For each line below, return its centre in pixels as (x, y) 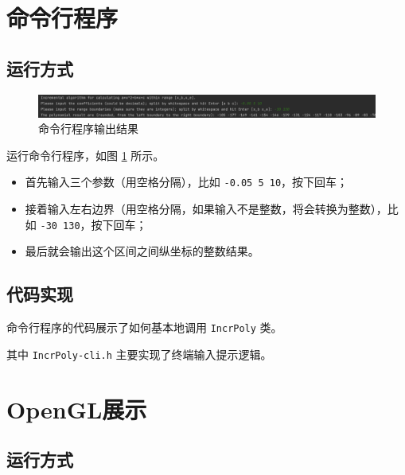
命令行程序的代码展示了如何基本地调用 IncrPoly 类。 (144, 327)
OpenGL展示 (77, 409)
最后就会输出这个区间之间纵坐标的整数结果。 (142, 251)
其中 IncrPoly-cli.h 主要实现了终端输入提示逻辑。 (139, 354)
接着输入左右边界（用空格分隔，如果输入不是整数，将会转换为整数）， (206, 208)
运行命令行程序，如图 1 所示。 (86, 155)
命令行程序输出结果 (88, 128)
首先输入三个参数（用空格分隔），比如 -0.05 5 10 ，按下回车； (187, 182)
